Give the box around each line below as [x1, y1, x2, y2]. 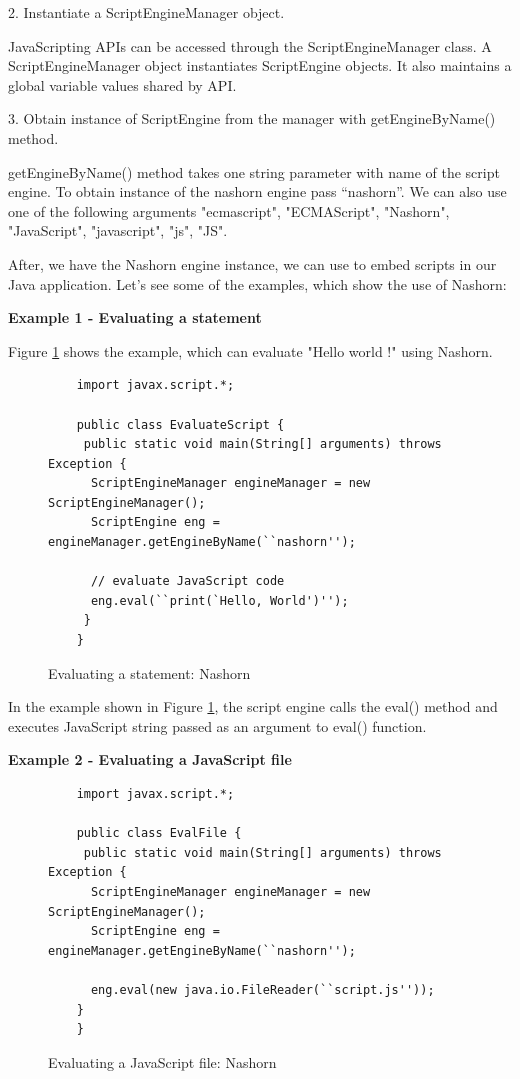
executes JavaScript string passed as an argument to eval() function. [8, 715, 427, 736]
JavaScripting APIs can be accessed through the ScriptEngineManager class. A [8, 35, 492, 56]
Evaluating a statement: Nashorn [48, 662, 251, 683]
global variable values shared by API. [8, 74, 237, 95]
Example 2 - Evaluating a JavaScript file [8, 749, 292, 770]
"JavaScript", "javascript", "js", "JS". [8, 220, 228, 241]
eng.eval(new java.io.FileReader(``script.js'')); [90, 982, 435, 997]
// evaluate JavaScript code [90, 574, 285, 589]
